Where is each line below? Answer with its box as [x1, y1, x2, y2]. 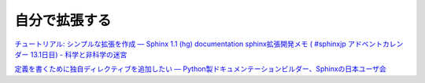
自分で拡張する [14, 12, 112, 29]
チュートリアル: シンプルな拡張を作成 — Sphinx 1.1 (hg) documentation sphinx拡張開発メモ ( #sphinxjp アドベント [14, 39, 383, 49]
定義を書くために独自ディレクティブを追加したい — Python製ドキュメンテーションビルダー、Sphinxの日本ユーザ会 [14, 64, 387, 74]
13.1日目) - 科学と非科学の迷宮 [30, 49, 128, 59]
